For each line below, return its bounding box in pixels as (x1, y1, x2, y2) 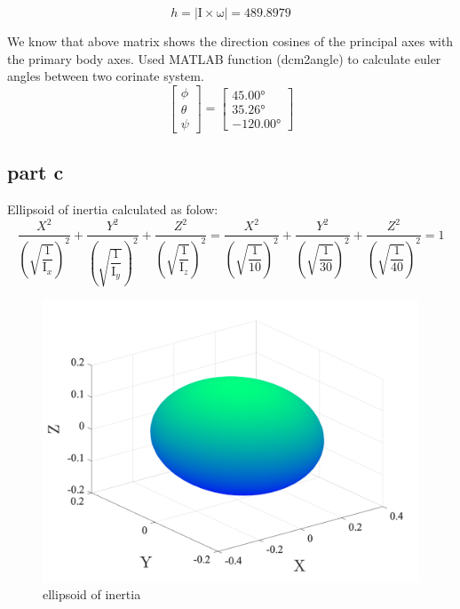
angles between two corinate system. (7, 67, 204, 85)
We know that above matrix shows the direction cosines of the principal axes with (7, 32, 454, 50)
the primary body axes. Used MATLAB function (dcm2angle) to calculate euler (7, 49, 441, 68)
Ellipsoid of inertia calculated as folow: (7, 200, 218, 219)
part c (7, 158, 64, 186)
